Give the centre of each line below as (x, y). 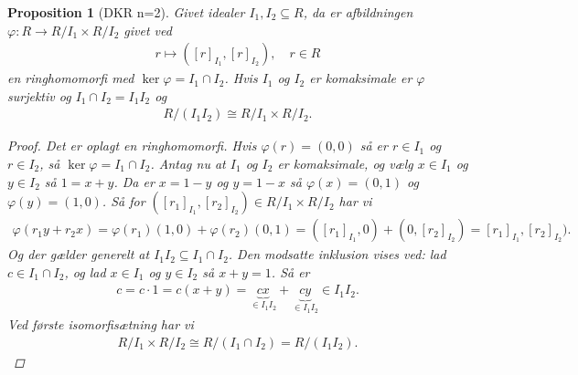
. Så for (123, 201)
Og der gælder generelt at (79, 254)
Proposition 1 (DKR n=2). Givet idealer (126, 12)
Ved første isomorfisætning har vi (101, 324)
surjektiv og (39, 95)
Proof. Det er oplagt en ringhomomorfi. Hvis (132, 146)
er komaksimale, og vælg (345, 164)
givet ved (148, 30)
